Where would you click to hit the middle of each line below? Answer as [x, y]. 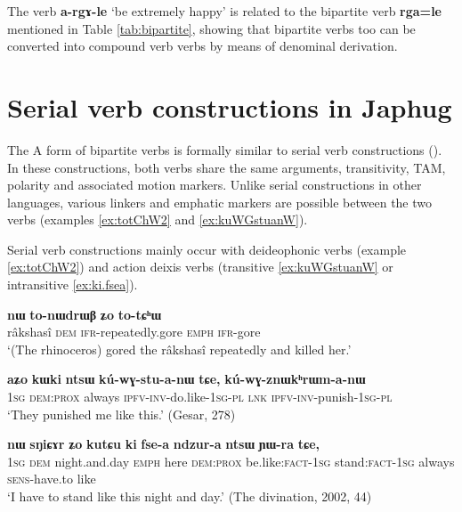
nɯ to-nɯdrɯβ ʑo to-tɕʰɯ [85, 314]
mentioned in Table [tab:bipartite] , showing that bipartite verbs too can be [211, 28]
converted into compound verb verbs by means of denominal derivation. [203, 46]
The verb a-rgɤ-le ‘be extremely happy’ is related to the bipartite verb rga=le [224, 11]
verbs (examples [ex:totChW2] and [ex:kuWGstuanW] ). [158, 219]
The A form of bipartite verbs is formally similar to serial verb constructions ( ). [225, 149]
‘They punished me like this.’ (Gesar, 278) [122, 414]
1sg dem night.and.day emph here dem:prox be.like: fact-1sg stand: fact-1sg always [231, 461]
